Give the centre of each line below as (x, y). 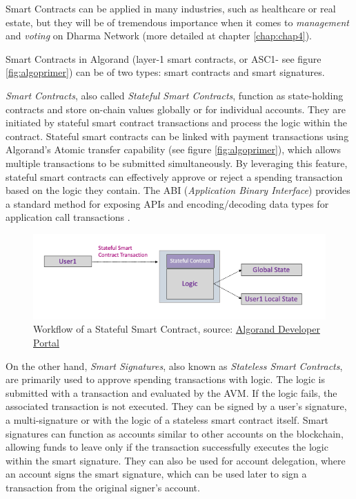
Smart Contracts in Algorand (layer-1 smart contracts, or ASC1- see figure (164, 58)
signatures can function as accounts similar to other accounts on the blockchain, (175, 433)
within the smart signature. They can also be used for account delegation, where (176, 460)
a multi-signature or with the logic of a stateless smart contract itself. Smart (167, 419)
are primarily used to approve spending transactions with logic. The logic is (165, 379)
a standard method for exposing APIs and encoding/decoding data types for (167, 203)
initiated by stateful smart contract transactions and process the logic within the (176, 123)
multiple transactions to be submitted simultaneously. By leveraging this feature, (177, 163)
